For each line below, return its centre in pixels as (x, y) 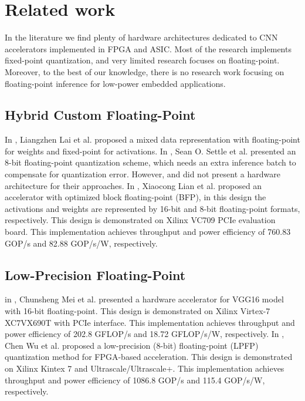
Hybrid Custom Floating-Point (100, 115)
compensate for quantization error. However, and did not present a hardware (143, 174)
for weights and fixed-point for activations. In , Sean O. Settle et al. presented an (150, 151)
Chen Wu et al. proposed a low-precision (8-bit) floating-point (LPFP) (132, 345)
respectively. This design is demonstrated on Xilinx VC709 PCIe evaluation (140, 220)
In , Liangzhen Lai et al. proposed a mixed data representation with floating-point (152, 139)
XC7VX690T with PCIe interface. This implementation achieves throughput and (150, 322)
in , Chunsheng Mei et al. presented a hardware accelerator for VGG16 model (144, 299)
